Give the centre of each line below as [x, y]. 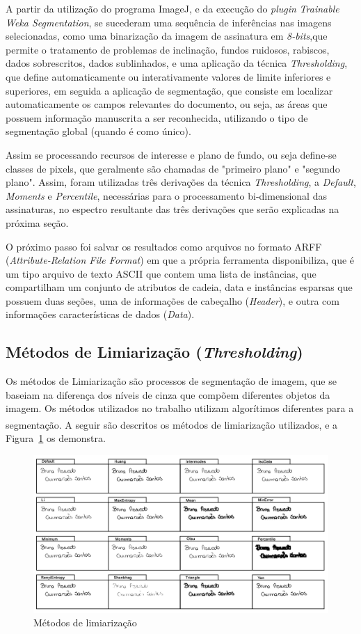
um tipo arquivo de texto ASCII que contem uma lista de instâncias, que [161, 273]
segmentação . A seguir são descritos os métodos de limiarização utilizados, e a [172, 424]
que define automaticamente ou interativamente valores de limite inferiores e [168, 76]
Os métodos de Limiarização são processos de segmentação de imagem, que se [171, 381]
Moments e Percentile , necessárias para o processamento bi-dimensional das [166, 195]
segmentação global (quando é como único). [98, 131]
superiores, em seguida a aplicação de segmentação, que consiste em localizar [169, 90]
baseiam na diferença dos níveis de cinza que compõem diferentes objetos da [168, 394]
